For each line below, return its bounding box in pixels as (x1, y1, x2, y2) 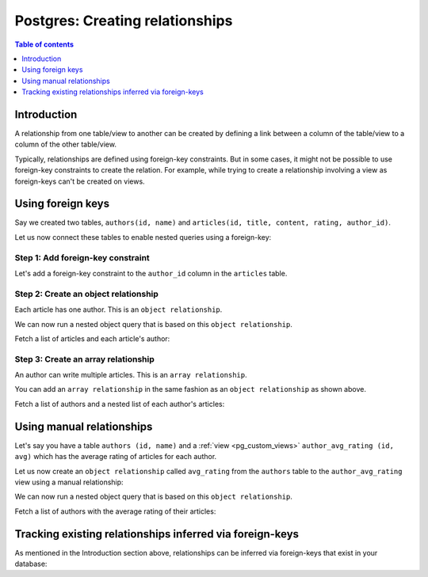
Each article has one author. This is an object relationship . (14, 305, 223, 314)
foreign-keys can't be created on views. (14, 177, 146, 186)
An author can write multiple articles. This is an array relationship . (14, 370, 247, 380)
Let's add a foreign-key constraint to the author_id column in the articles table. (14, 269, 288, 279)
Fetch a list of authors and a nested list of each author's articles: (14, 399, 225, 408)
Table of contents (14, 40, 75, 49)
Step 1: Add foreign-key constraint (14, 252, 150, 263)
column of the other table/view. (14, 139, 117, 150)
